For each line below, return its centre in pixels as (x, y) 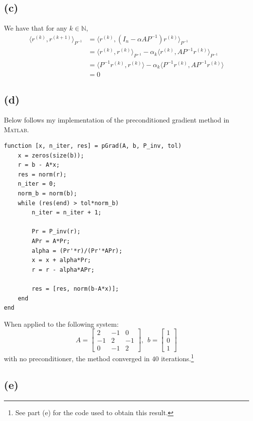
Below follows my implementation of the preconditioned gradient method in (117, 119)
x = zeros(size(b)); (51, 155)
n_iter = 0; (37, 184)
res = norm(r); (42, 174)
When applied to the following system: (61, 324)
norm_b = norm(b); (47, 194)
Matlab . (17, 129)
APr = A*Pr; (51, 241)
